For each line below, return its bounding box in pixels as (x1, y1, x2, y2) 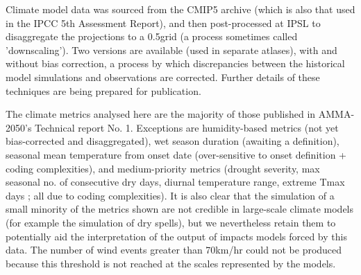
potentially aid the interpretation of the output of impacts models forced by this (6, 229, 347, 243)
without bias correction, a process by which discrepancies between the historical (6, 56, 345, 71)
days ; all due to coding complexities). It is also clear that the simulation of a (6, 188, 335, 202)
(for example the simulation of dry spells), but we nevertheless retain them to (6, 215, 336, 229)
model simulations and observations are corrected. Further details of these (6, 69, 320, 84)
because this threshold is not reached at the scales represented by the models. (6, 256, 336, 270)
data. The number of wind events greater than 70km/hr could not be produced (6, 242, 342, 257)
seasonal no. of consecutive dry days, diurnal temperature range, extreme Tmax (6, 175, 345, 189)
